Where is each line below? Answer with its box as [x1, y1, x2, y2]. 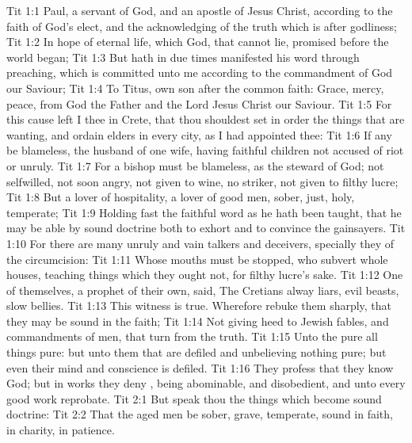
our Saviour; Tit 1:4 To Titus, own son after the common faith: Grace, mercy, [6, 79, 384, 96]
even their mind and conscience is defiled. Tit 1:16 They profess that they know [6, 359, 394, 376]
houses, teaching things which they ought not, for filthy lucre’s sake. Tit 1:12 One [6, 266, 403, 283]
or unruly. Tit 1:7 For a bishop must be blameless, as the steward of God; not [6, 157, 384, 174]
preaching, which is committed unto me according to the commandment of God [6, 64, 393, 81]
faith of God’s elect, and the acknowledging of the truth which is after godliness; [6, 17, 397, 34]
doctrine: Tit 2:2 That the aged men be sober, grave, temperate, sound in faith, [6, 406, 393, 422]
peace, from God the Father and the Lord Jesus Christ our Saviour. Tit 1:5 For [6, 95, 392, 112]
